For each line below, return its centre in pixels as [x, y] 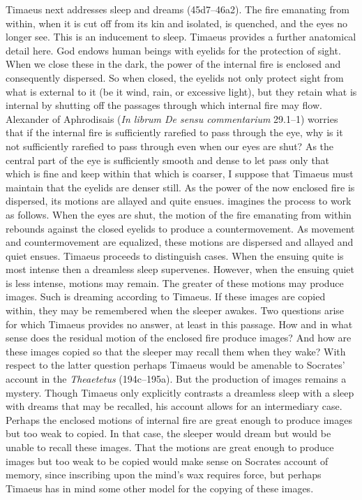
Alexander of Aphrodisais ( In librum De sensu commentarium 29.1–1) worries [172, 118]
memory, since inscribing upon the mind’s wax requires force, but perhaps [164, 475]
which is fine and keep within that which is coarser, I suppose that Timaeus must [180, 174]
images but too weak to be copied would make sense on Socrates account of [167, 461]
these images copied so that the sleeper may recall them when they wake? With [176, 351]
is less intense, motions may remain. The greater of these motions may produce [175, 282]
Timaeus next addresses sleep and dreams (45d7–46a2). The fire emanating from [178, 9]
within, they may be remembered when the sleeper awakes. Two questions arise [175, 310]
